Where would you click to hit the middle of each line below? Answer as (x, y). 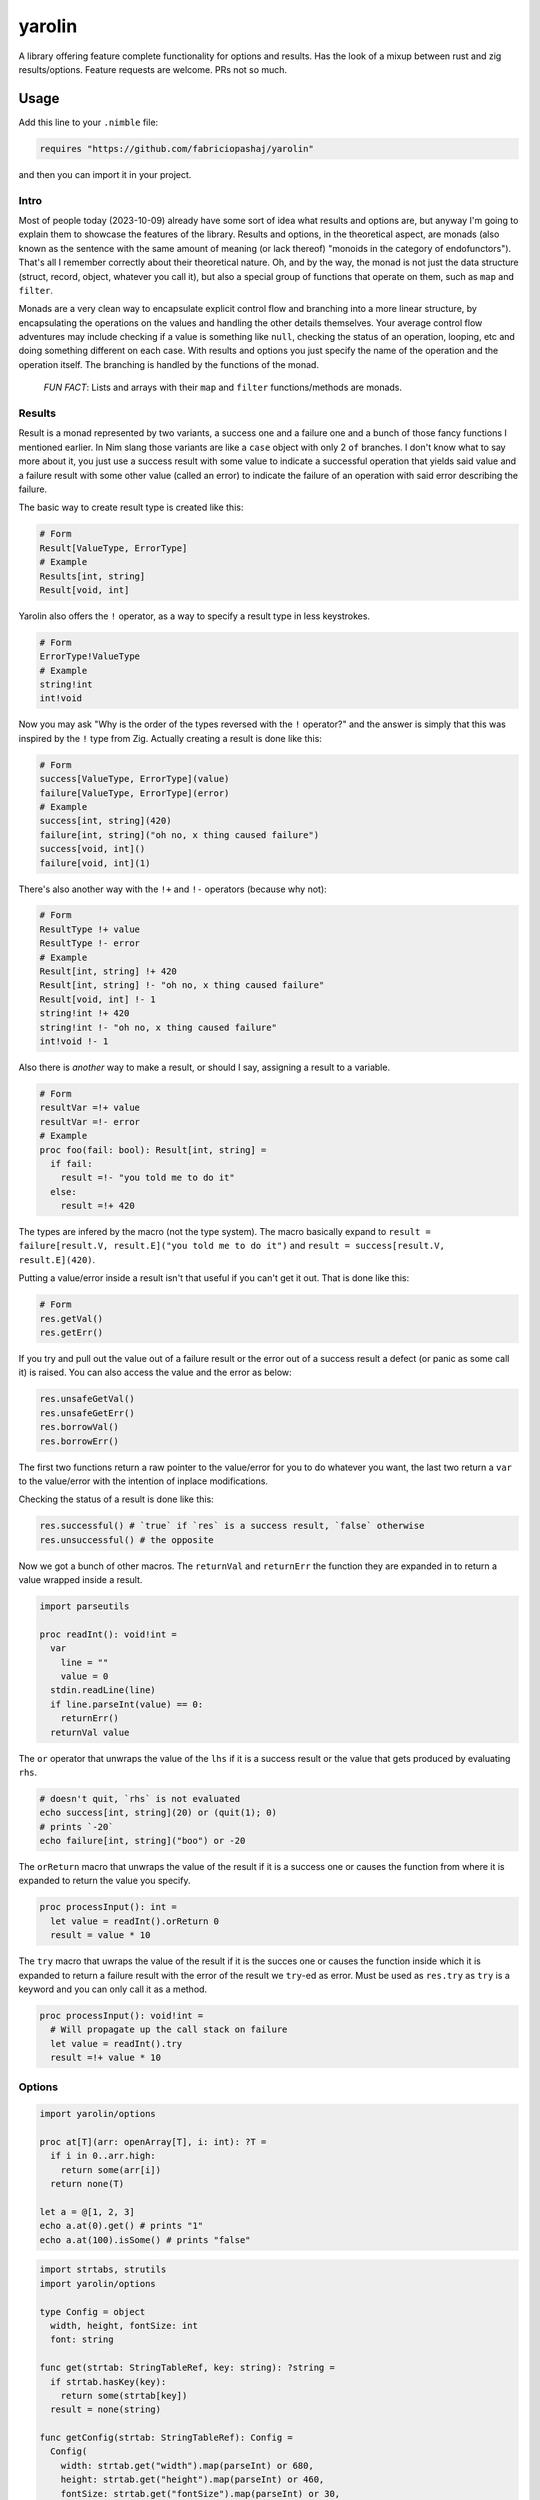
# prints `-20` (76, 1826)
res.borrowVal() (79, 1427)
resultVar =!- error (89, 1121)
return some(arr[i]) (111, 2169)
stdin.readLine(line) (103, 1690)
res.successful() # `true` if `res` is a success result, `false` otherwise (232, 1526)
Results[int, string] (92, 576)
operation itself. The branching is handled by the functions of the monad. (169, 364)
